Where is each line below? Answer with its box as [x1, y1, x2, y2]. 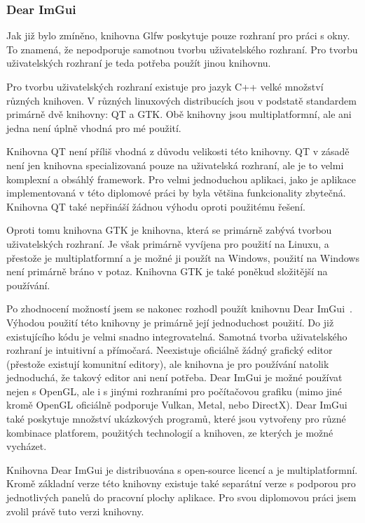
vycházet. [6, 439, 47, 454]
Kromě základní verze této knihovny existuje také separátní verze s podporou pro [6, 476, 356, 491]
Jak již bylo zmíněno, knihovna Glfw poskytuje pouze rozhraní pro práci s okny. [6, 28, 350, 43]
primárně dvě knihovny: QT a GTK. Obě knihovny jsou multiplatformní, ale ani [6, 107, 352, 121]
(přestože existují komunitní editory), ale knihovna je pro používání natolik [6, 356, 329, 371]
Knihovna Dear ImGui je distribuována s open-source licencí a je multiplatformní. [6, 462, 358, 477]
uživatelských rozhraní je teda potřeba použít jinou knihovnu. [6, 55, 271, 70]
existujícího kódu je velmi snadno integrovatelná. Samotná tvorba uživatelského [6, 329, 347, 343]
